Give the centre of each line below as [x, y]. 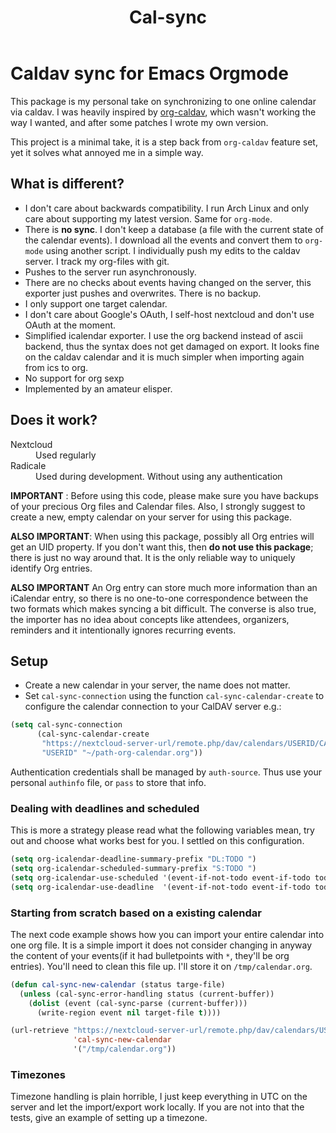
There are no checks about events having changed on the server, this [168, 282]
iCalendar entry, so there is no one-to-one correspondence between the [159, 598]
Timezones [38, 1075]
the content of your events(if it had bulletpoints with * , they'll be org [150, 955]
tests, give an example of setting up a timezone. [109, 1118]
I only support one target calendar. [96, 303]
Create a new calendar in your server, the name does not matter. [157, 685]
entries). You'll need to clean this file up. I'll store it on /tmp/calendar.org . [161, 966]
